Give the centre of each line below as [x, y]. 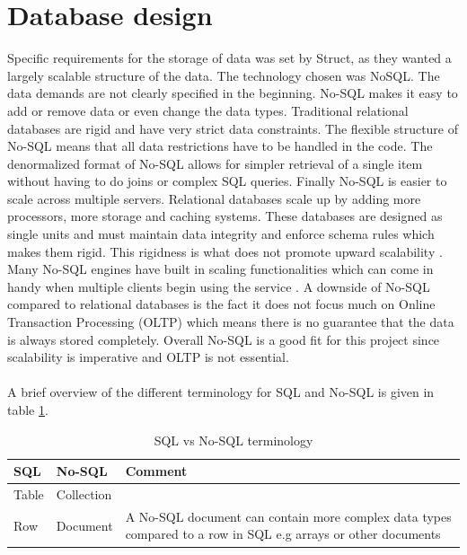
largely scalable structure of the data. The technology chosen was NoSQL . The [224, 75]
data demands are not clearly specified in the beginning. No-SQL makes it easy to [233, 93]
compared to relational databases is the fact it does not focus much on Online [221, 304]
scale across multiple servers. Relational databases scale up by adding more [214, 198]
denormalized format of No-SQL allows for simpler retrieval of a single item [215, 163]
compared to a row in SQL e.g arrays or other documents [283, 534]
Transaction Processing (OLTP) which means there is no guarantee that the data [231, 322]
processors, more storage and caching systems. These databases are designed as [225, 216]
